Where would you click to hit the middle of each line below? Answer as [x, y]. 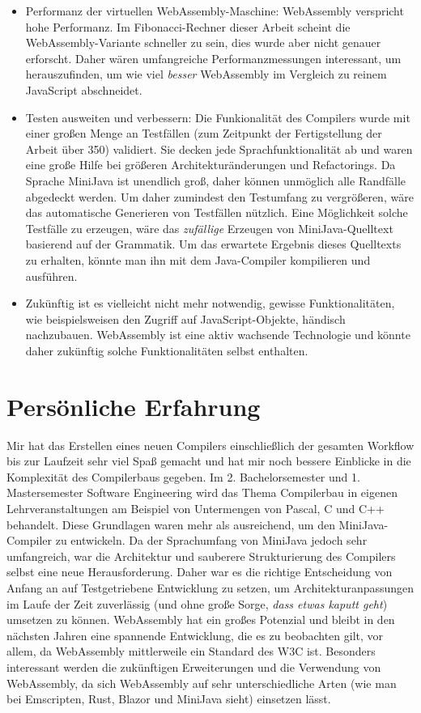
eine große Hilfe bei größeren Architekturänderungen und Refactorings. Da [210, 165]
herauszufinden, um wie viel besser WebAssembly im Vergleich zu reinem [206, 74]
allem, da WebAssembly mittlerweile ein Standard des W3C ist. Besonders [191, 651]
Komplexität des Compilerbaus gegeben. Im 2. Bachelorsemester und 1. [183, 476]
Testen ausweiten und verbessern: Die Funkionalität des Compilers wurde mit [218, 117]
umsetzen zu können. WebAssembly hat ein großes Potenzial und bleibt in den [201, 620]
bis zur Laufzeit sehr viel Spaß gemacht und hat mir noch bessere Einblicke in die [209, 461]
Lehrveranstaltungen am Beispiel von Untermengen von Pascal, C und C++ [196, 508]
